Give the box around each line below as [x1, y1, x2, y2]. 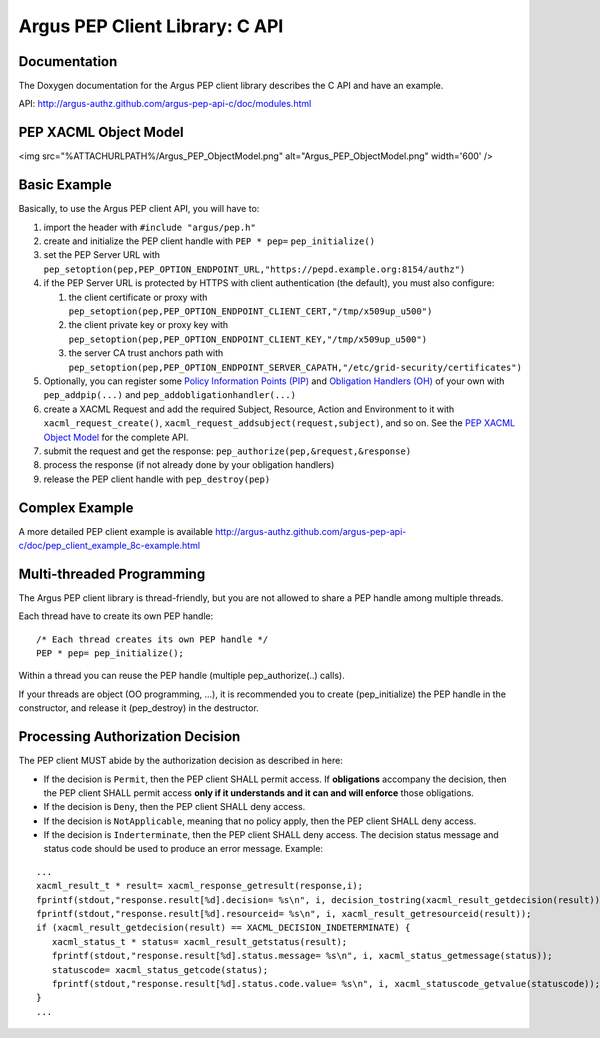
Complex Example [18, 499, 134, 516]
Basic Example [18, 176, 112, 194]
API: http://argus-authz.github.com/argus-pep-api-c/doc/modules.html [18, 98, 312, 110]
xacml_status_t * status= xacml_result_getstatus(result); [51, 936, 348, 947]
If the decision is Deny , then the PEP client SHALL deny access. [43, 801, 306, 813]
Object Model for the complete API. [43, 431, 189, 443]
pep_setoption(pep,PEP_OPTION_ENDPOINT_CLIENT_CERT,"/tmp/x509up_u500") [68, 306, 433, 317]
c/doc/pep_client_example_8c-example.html [18, 539, 200, 551]
